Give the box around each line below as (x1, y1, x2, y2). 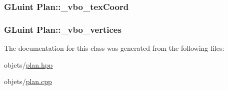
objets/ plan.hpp (4, 59, 53, 70)
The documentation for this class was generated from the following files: (4, 43, 224, 53)
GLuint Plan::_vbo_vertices (4, 23, 121, 35)
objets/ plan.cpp (4, 76, 52, 87)
